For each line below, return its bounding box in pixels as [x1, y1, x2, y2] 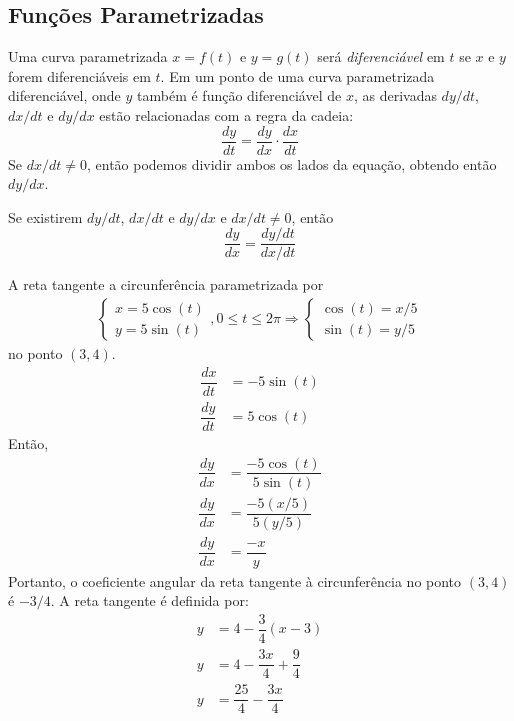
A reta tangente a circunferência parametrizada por [8, 274, 324, 295]
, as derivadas [353, 85, 437, 106]
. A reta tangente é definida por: [50, 590, 249, 611]
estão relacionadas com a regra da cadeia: [99, 104, 354, 125]
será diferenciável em [317, 46, 445, 67]
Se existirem [8, 206, 83, 227]
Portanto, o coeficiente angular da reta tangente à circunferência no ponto [8, 570, 462, 591]
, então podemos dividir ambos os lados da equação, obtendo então [86, 153, 497, 174]
